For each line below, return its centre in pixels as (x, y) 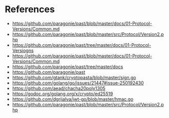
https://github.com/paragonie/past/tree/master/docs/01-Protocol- (82, 45)
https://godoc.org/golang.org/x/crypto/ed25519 (62, 94)
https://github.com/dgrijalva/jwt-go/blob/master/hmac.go (73, 99)
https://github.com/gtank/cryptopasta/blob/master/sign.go (74, 77)
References (30, 9)
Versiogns (23, 50)
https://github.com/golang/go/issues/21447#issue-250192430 (78, 83)
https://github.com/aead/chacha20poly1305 (59, 88)
